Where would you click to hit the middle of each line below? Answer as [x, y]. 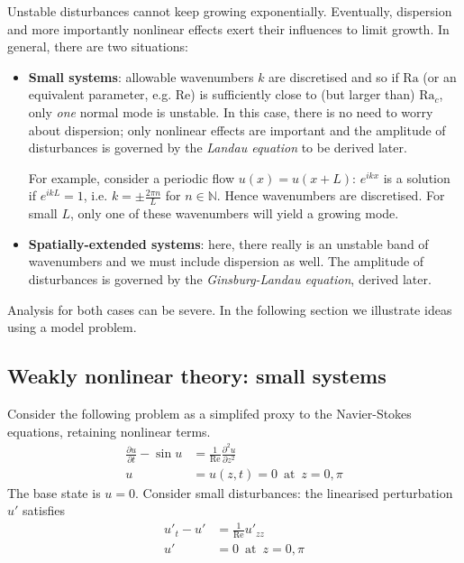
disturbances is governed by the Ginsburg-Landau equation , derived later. [230, 278]
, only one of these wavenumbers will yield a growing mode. [234, 213]
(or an [440, 76]
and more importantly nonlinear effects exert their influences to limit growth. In [228, 28]
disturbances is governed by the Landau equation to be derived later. [218, 148]
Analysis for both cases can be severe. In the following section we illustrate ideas [230, 309]
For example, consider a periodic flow [132, 177]
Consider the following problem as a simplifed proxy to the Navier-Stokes [209, 413]
